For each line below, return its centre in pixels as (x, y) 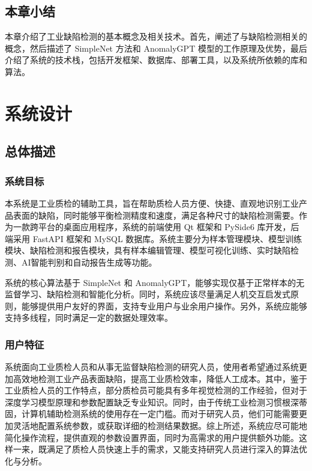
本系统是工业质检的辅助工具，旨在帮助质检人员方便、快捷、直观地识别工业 (152, 203)
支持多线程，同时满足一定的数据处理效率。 (89, 318)
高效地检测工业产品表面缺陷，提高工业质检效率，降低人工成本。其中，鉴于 (160, 378)
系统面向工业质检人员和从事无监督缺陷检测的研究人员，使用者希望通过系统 (152, 367)
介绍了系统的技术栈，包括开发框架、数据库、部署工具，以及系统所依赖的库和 (156, 60)
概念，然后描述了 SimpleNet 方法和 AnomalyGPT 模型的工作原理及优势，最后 (156, 48)
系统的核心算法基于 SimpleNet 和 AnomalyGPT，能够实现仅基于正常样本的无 (155, 282)
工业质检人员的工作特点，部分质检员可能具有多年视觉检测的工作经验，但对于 (156, 390)
